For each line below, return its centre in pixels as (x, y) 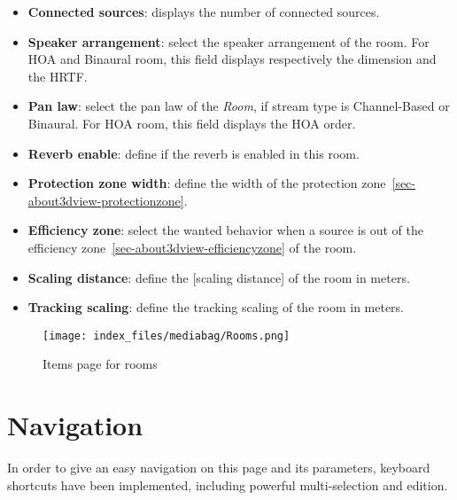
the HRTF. (58, 76)
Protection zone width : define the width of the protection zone (207, 183)
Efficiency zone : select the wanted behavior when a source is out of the (225, 230)
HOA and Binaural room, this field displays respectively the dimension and (232, 59)
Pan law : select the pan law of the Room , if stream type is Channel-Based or (239, 106)
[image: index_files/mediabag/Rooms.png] (167, 336)
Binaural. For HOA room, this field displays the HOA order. (192, 123)
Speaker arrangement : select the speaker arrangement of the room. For (228, 41)
